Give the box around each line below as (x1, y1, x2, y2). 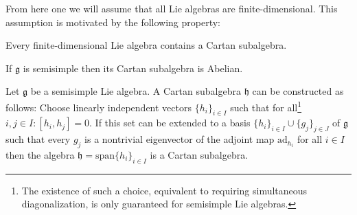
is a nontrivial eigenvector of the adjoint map (84, 132, 275, 146)
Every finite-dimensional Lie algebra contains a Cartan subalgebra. (5, 38, 287, 52)
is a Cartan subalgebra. (150, 148, 249, 162)
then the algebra (5, 148, 75, 162)
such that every (5, 132, 71, 146)
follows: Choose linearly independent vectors (5, 100, 192, 114)
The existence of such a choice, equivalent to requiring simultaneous (21, 183, 308, 197)
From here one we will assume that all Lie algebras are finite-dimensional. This (5, 1, 338, 15)
